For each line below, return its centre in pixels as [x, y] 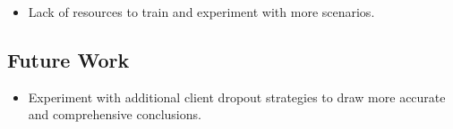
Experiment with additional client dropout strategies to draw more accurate [237, 97]
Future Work [68, 59]
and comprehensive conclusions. [115, 114]
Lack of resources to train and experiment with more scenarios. [201, 12]
